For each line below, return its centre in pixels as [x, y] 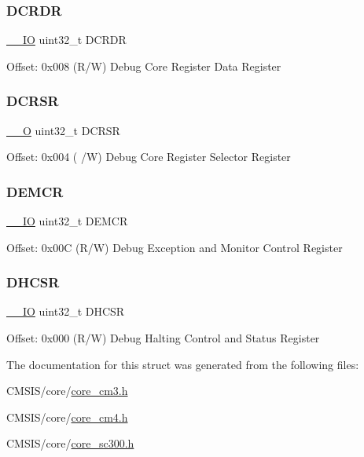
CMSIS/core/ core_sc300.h [70, 443]
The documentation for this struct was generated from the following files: [183, 364]
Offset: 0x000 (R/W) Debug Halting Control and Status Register [163, 338]
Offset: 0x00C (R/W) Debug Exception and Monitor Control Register [175, 247]
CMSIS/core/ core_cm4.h [67, 417]
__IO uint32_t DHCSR [66, 311]
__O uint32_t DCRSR [63, 130]
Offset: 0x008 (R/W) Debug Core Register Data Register [144, 66]
